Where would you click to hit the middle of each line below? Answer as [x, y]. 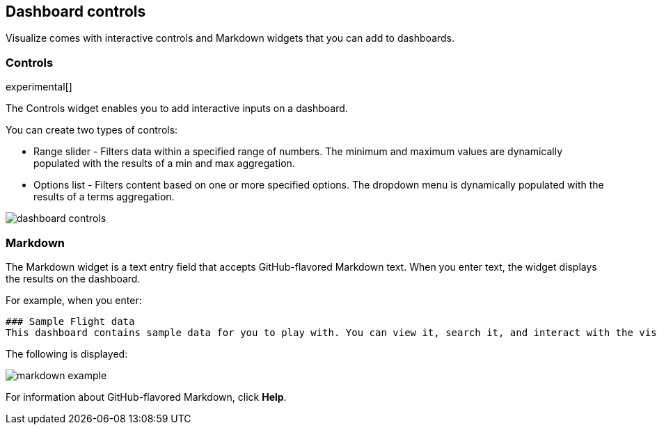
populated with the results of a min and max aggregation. [164, 164]
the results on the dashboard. [73, 278]
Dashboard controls [76, 11]
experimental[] [39, 87]
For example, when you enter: [74, 300]
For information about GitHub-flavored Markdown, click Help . [146, 397]
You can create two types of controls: [92, 130]
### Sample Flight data [70, 321]
